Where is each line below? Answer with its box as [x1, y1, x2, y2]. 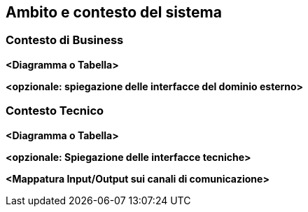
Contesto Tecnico [6, 104, 104, 118]
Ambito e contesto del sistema [6, 3, 222, 21]
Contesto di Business [6, 33, 124, 48]
